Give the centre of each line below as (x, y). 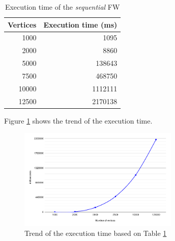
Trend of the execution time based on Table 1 (96, 233)
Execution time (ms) (80, 24)
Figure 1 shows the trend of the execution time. (78, 120)
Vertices (22, 24)
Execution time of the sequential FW (62, 7)
